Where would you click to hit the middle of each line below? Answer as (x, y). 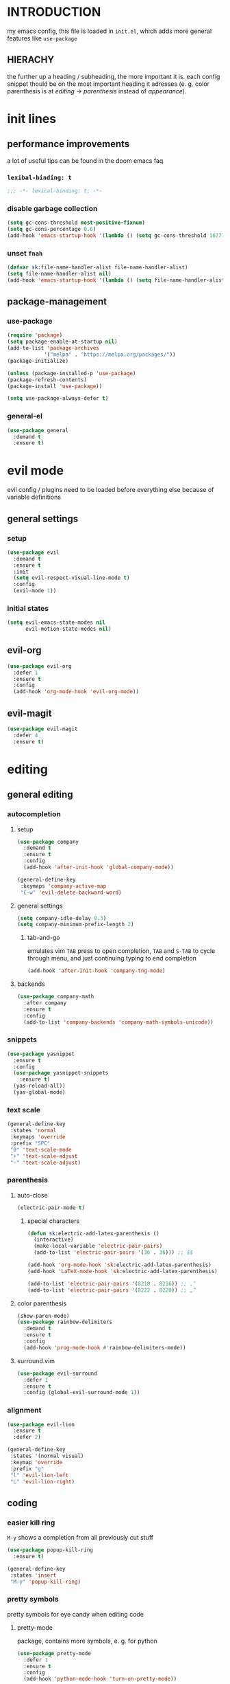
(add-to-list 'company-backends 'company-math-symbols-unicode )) (118, 1022)
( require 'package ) (35, 335)
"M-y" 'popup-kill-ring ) (45, 1582)
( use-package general (38, 430)
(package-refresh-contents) (47, 380)
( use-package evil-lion (41, 1424)
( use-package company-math (55, 997)
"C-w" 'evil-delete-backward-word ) (71, 892)
